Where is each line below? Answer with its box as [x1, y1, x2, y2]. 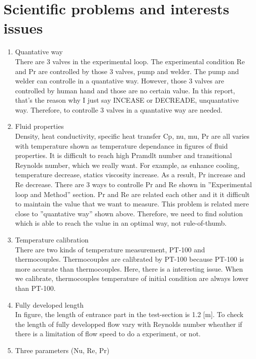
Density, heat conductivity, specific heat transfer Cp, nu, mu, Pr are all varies [15, 131, 250, 141]
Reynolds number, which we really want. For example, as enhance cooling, [15, 160, 240, 170]
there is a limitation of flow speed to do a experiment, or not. [15, 328, 201, 339]
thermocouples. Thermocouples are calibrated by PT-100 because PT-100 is [15, 254, 244, 264]
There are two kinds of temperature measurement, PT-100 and [15, 244, 205, 254]
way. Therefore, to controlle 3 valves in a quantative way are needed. [15, 104, 222, 115]
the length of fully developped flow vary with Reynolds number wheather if [15, 319, 242, 329]
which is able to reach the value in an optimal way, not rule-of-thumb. [15, 218, 227, 228]
